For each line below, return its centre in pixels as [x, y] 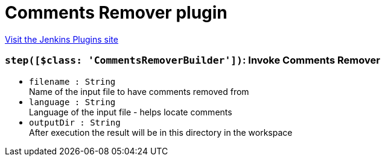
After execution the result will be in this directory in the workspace [161, 132]
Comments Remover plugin [116, 13]
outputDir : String [75, 122]
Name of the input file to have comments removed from [139, 91]
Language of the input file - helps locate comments [131, 112]
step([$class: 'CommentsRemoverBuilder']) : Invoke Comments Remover [192, 60]
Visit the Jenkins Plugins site [62, 39]
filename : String [72, 81]
